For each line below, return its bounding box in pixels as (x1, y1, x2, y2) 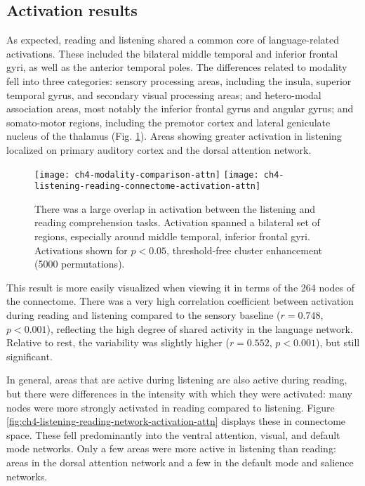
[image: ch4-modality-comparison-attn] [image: (34, 169, 259, 180)
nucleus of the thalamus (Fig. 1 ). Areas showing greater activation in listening (6, 129, 342, 143)
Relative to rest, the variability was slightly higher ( (6, 335, 230, 350)
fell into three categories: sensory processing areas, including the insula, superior (6, 73, 352, 88)
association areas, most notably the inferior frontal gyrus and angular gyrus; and (6, 101, 354, 116)
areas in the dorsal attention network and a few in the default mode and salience (6, 454, 354, 469)
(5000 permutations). (34, 256, 125, 271)
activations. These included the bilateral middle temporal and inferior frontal (6, 46, 338, 60)
